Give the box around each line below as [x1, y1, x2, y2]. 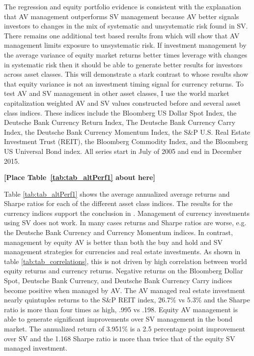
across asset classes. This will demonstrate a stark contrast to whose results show [4, 69, 249, 79]
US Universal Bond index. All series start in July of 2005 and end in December [4, 146, 242, 156]
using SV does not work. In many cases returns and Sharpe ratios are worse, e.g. [4, 217, 247, 228]
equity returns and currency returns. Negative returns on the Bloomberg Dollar [4, 266, 243, 276]
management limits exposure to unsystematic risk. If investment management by [4, 40, 247, 50]
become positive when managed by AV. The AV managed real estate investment [4, 285, 245, 295]
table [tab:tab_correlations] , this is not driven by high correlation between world [4, 256, 247, 266]
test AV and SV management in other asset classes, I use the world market [4, 88, 229, 98]
